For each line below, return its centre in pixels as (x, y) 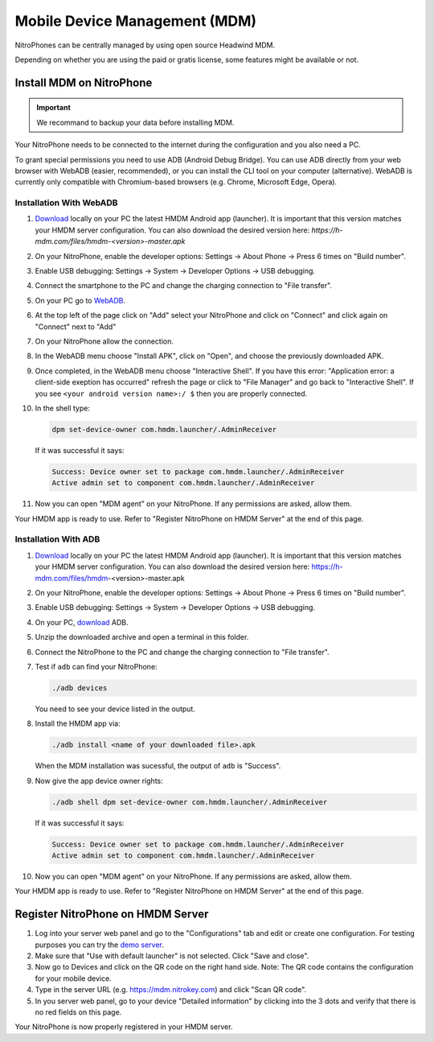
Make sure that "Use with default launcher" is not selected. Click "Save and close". (172, 956)
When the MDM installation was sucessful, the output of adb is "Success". (158, 766)
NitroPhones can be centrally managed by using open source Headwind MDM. (145, 45)
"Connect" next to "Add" (76, 327)
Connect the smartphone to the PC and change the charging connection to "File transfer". (184, 286)
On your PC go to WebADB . (80, 300)
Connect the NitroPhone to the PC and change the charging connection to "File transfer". (182, 652)
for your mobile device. (73, 978)
